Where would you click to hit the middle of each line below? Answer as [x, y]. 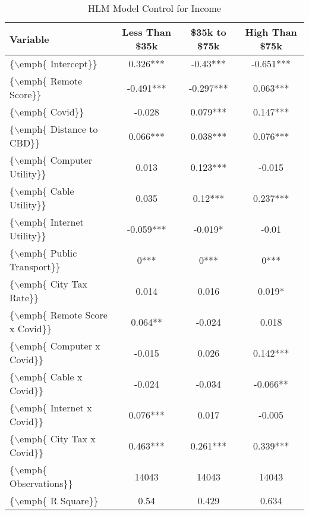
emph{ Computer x [60, 346]
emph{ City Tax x [58, 438]
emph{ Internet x [56, 408]
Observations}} [41, 483]
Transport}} [35, 266]
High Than [271, 32]
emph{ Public [48, 253]
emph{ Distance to [59, 129]
